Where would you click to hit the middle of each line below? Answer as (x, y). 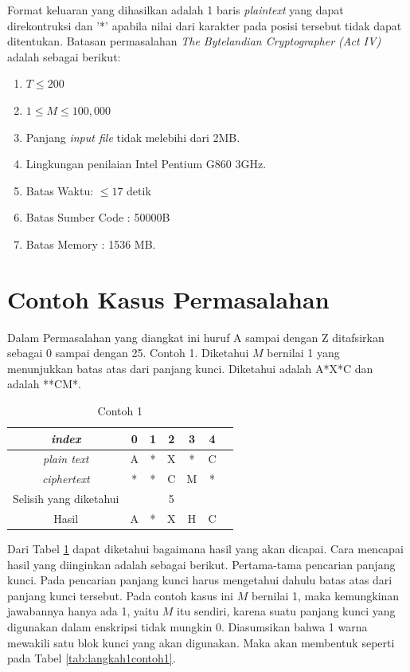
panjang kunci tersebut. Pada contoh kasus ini (121, 595)
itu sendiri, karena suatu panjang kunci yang (286, 611)
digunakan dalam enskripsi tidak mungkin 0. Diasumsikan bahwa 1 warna (187, 627)
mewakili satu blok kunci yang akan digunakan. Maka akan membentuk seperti (201, 642)
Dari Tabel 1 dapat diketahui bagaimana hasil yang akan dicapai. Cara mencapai (205, 549)
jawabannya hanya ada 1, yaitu (83, 611)
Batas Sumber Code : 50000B (98, 217)
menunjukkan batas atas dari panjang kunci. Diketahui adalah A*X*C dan (190, 368)
